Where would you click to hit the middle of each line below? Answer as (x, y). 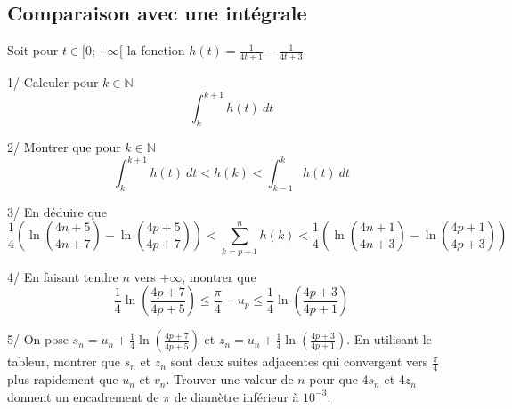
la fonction (156, 50)
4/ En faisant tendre (63, 276)
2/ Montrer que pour (64, 146)
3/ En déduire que (57, 211)
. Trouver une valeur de (230, 379)
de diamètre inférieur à (236, 396)
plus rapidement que (63, 379)
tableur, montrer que (64, 361)
